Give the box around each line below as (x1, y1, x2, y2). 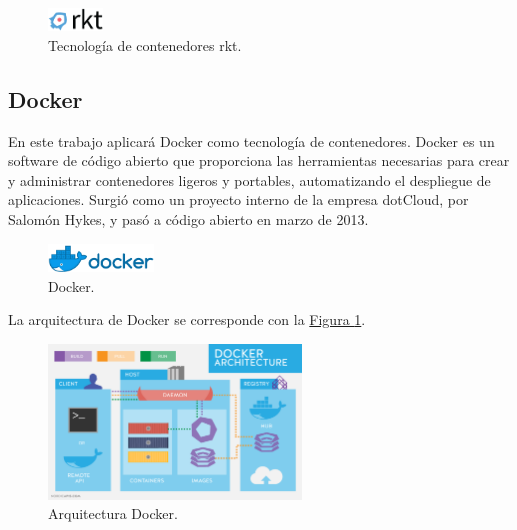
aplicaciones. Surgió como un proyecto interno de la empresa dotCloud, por (8, 189, 469, 210)
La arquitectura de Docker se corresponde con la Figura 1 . (8, 309, 366, 330)
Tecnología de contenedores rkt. (48, 34, 242, 55)
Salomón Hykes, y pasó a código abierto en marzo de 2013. (8, 208, 369, 229)
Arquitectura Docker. (48, 503, 178, 524)
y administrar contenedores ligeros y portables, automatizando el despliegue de (8, 169, 491, 190)
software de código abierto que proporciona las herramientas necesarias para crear (8, 150, 510, 171)
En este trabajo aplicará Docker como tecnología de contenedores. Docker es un (8, 130, 495, 151)
